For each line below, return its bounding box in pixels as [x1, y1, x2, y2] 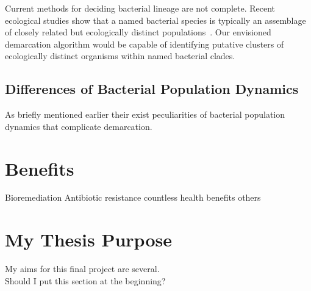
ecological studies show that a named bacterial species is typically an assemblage [5, 13, 306, 26]
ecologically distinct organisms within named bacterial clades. [5, 49, 235, 62]
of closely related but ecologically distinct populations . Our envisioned [5, 26, 271, 38]
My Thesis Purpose [5, 227, 172, 252]
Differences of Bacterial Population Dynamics [5, 79, 299, 98]
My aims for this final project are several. [5, 262, 160, 275]
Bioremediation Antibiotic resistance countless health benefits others [5, 191, 261, 204]
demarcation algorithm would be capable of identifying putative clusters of [5, 37, 284, 50]
